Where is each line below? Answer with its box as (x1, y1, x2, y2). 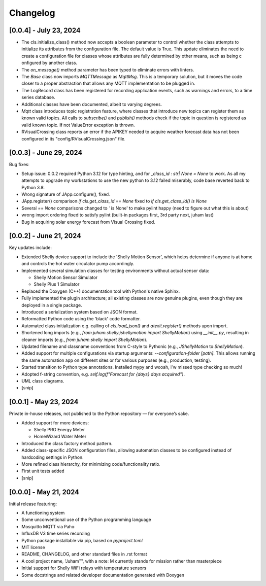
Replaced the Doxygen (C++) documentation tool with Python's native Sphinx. (21, 288, 180, 294)
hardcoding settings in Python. (21, 454, 84, 460)
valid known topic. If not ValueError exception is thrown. (21, 122, 135, 128)
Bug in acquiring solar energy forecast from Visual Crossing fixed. (21, 219, 155, 225)
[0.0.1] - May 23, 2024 (9, 398, 79, 406)
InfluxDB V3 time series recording (21, 530, 90, 537)
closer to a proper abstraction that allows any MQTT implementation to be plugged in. (21, 80, 196, 86)
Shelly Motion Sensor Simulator (33, 275, 98, 280)
